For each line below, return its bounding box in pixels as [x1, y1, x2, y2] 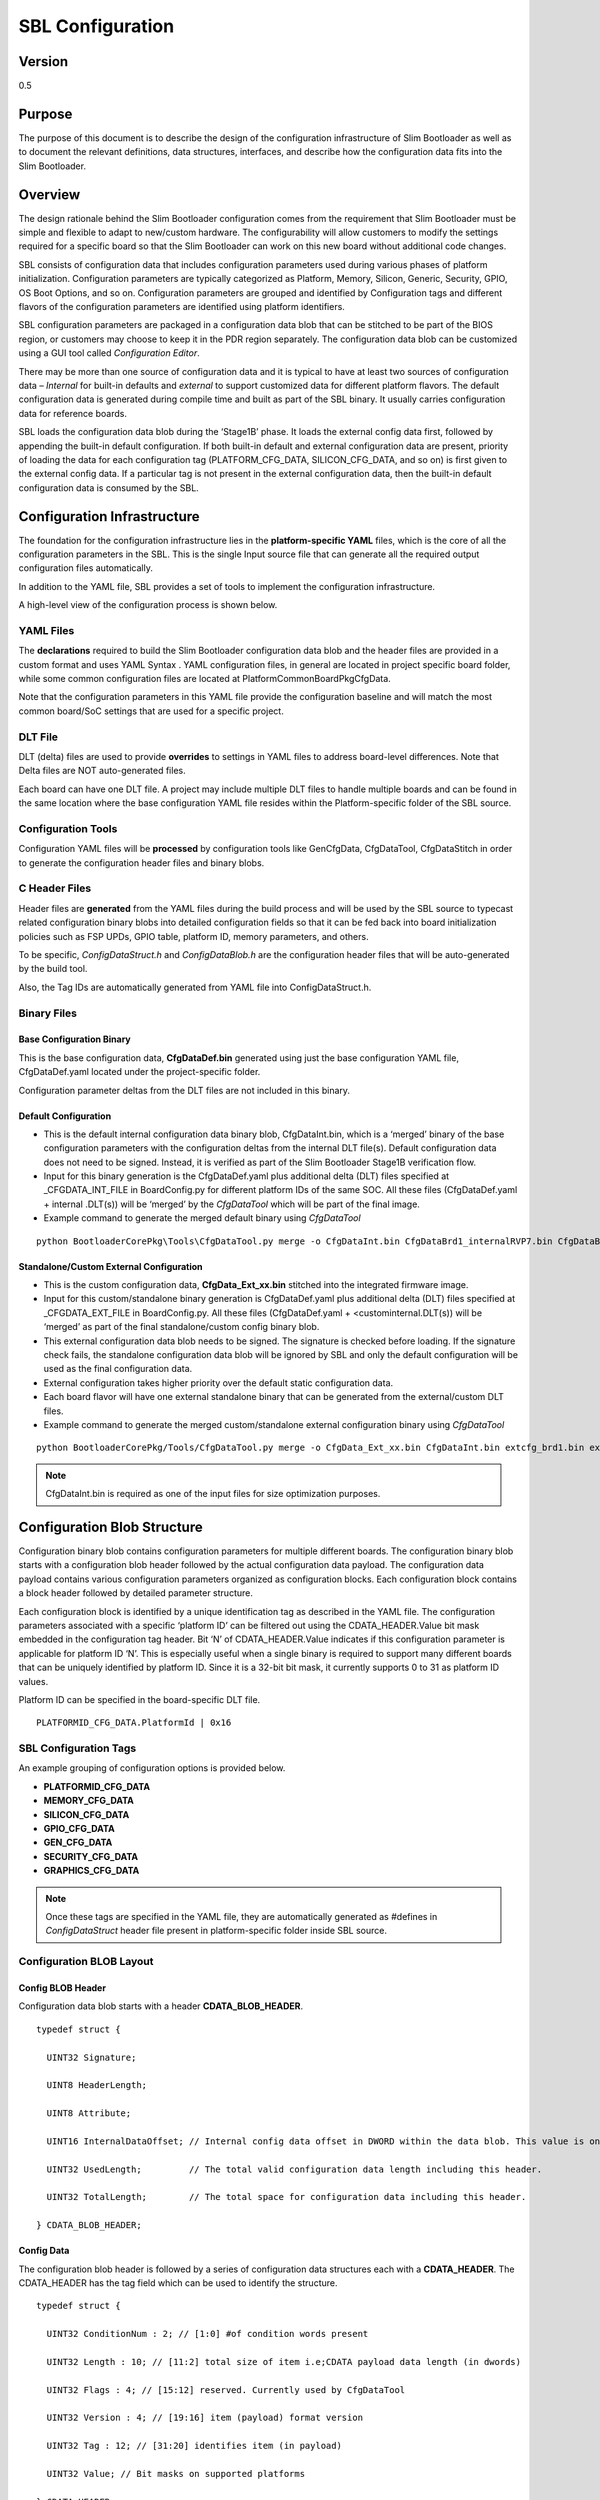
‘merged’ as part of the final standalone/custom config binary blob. [43, 1321, 320, 1333]
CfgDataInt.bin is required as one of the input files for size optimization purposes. [45, 1488, 381, 1500]
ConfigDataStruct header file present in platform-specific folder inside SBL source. [45, 1925, 388, 1937]
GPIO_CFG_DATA [43, 1823, 115, 1835]
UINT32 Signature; [46, 2051, 137, 2063]
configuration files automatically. [18, 562, 154, 574]
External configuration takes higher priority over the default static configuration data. [43, 1376, 394, 1389]
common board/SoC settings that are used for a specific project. [18, 705, 284, 717]
